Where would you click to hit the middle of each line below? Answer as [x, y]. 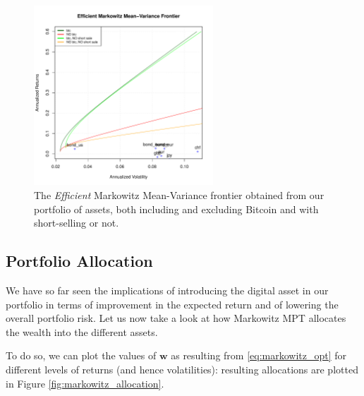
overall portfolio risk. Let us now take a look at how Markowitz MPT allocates [176, 318]
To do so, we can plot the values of [81, 355]
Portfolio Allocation [79, 261]
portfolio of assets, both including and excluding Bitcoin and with [176, 209]
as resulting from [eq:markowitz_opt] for [259, 355]
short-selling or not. [77, 223]
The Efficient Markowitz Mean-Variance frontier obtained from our [179, 194]
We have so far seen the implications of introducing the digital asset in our [167, 290]
